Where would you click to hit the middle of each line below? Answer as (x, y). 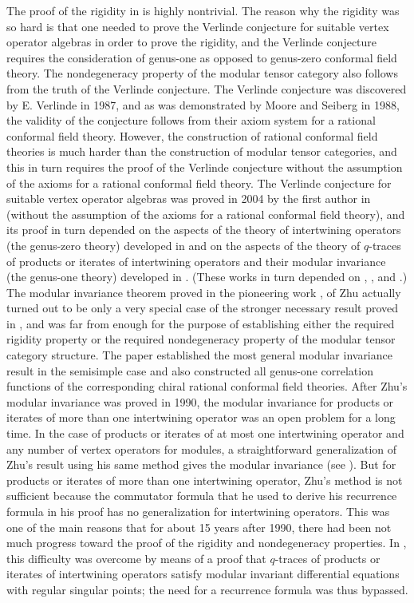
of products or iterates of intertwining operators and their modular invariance (196, 261)
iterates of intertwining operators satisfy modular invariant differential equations (203, 574)
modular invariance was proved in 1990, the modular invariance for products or (200, 401)
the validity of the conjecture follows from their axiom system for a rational (191, 120)
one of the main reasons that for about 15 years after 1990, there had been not (199, 527)
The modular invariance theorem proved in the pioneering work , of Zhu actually (204, 292)
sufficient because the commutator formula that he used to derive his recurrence (202, 496)
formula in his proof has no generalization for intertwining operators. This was (198, 511)
